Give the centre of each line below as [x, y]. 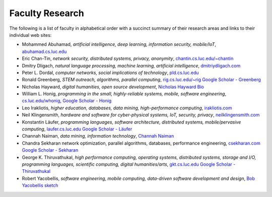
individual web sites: [30, 35]
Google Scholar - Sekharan [50, 150]
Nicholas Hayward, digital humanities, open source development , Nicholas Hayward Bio [113, 87]
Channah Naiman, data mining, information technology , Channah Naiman [98, 136]
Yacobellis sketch [40, 185]
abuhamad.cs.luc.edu [44, 51]
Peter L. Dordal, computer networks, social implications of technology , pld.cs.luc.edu [110, 73]
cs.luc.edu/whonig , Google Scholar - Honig [67, 101]
